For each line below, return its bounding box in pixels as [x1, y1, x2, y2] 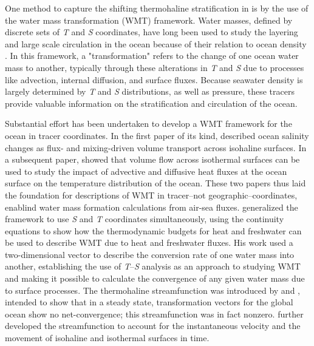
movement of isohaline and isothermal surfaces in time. [5, 331, 210, 344]
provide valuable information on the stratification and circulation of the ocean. [5, 97, 298, 109]
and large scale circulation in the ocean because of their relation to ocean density [5, 37, 307, 50]
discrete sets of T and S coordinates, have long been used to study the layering [5, 25, 298, 38]
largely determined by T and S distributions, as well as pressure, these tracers [5, 85, 295, 98]
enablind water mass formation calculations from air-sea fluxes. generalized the [5, 200, 298, 213]
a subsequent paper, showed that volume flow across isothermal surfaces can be [5, 153, 300, 166]
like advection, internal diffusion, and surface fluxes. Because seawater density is [5, 73, 303, 86]
